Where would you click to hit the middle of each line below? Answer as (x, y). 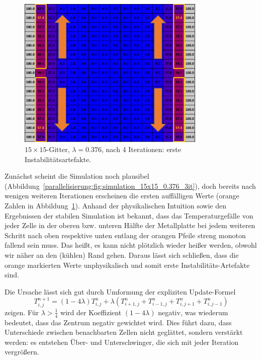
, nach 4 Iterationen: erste (142, 149)
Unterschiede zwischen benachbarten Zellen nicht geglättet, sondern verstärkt (124, 332)
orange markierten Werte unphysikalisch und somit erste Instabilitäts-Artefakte (127, 265)
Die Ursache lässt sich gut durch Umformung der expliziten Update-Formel (120, 291)
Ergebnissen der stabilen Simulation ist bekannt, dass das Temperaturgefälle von (129, 215)
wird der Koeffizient (91, 312)
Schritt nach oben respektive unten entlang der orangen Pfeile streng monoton (125, 235)
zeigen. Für (22, 312)
